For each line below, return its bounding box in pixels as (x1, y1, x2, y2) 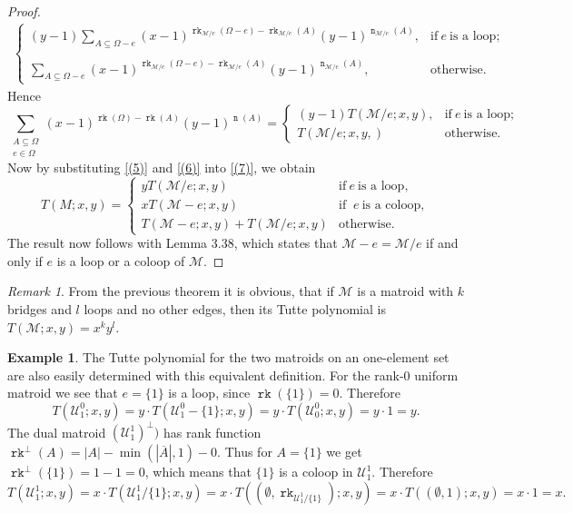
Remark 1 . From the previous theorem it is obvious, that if (7, 281, 334, 301)
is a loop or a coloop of (56, 251, 185, 270)
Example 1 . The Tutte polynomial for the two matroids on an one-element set (7, 348, 450, 367)
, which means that (144, 462, 252, 481)
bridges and (7, 299, 72, 318)
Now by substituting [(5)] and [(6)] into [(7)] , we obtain (7, 158, 316, 177)
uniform (414, 365, 459, 384)
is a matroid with (357, 281, 454, 301)
